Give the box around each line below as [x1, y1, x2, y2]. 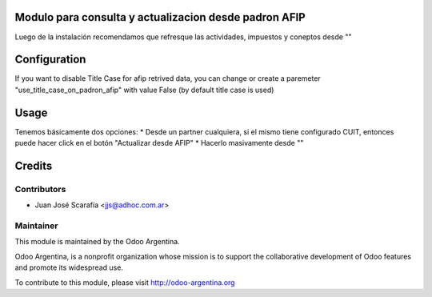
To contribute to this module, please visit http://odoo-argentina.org [14, 277, 235, 287]
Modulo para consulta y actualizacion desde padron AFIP [14, 10, 306, 24]
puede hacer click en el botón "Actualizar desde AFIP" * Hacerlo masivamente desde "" [14, 138, 304, 148]
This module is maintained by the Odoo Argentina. [14, 237, 180, 247]
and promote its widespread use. [14, 263, 124, 272]
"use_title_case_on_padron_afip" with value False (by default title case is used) [14, 85, 274, 94]
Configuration [14, 53, 86, 66]
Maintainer [14, 220, 58, 231]
